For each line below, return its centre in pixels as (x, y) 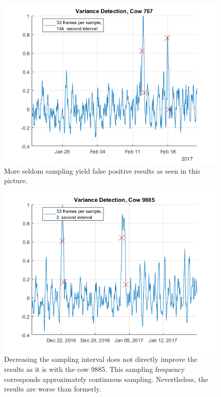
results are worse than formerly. (53, 389)
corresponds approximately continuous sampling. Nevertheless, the (106, 379)
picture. (16, 180)
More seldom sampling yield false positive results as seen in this (102, 170)
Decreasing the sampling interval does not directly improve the (101, 359)
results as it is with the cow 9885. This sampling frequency (94, 369)
